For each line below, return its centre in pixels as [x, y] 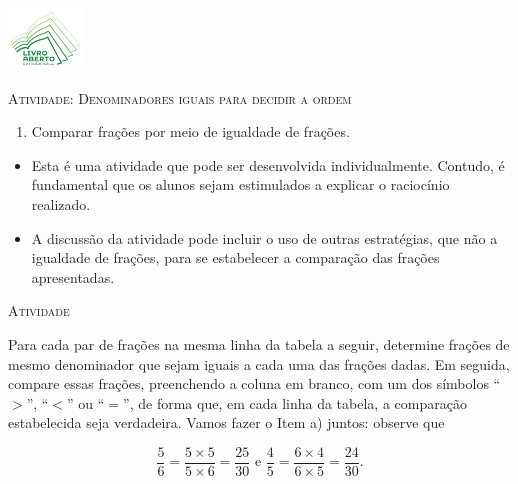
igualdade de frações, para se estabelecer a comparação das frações [235, 257]
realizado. [61, 204]
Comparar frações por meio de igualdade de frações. [190, 131]
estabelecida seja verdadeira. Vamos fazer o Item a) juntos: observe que [226, 422]
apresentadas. [73, 276]
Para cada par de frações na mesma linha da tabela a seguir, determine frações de [259, 344]
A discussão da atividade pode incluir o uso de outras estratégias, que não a [264, 237]
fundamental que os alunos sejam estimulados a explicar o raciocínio [240, 184]
